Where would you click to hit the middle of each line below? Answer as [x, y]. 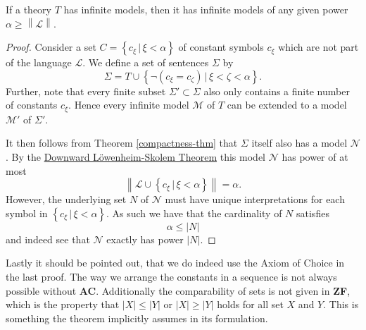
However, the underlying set [66, 199]
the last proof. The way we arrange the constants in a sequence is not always [171, 276]
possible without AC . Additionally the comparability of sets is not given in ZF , [178, 290]
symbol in [27, 213]
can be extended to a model [287, 105]
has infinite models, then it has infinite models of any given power [206, 9]
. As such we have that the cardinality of [194, 213]
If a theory [29, 9]
